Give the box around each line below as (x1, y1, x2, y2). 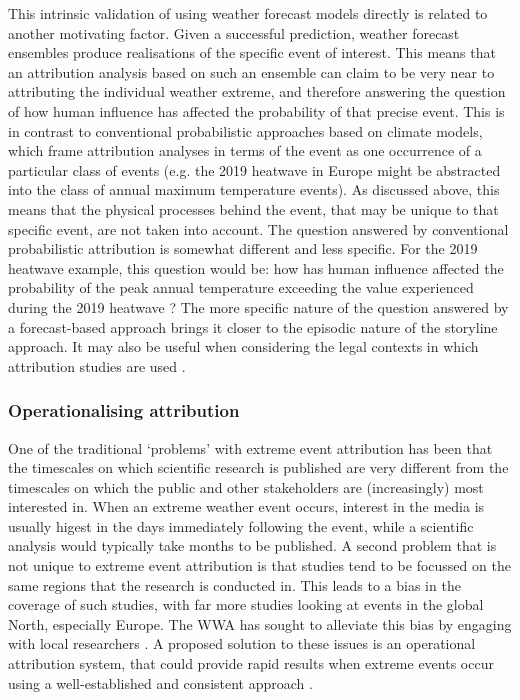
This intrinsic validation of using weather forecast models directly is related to (8, 3, 488, 23)
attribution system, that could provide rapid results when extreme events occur (8, 653, 494, 674)
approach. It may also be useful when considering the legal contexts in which (8, 336, 479, 357)
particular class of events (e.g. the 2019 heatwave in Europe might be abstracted (8, 159, 501, 180)
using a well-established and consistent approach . (8, 672, 313, 693)
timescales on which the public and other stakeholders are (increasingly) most (8, 476, 484, 497)
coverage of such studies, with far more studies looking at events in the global (8, 594, 484, 615)
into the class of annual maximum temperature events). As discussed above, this (8, 179, 500, 200)
